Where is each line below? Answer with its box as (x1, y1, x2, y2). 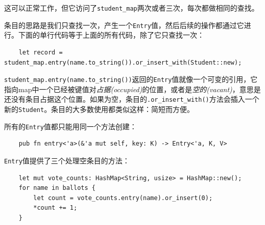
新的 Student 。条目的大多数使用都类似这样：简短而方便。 (4, 104, 195, 114)
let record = (18, 48, 63, 56)
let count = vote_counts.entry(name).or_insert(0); (33, 194, 213, 202)
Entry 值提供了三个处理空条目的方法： (4, 155, 130, 165)
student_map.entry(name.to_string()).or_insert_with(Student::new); (4, 59, 242, 66)
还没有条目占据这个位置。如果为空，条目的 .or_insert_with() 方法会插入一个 (4, 94, 259, 104)
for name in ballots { (18, 184, 95, 192)
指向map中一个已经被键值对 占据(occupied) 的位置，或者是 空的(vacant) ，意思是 (4, 83, 261, 94)
